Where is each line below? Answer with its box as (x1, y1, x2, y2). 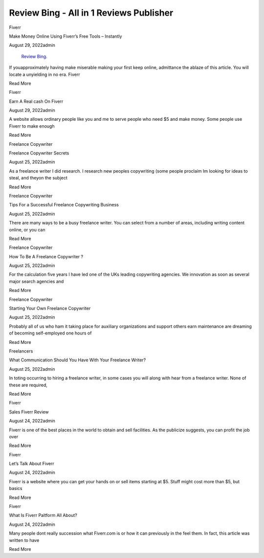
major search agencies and (9, 278, 64, 284)
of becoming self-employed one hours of (9, 330, 92, 336)
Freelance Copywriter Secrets (9, 150, 69, 156)
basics (9, 486, 22, 491)
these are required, (9, 382, 47, 388)
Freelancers (9, 348, 33, 354)
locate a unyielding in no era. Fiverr (9, 71, 80, 77)
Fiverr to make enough (9, 123, 55, 129)
